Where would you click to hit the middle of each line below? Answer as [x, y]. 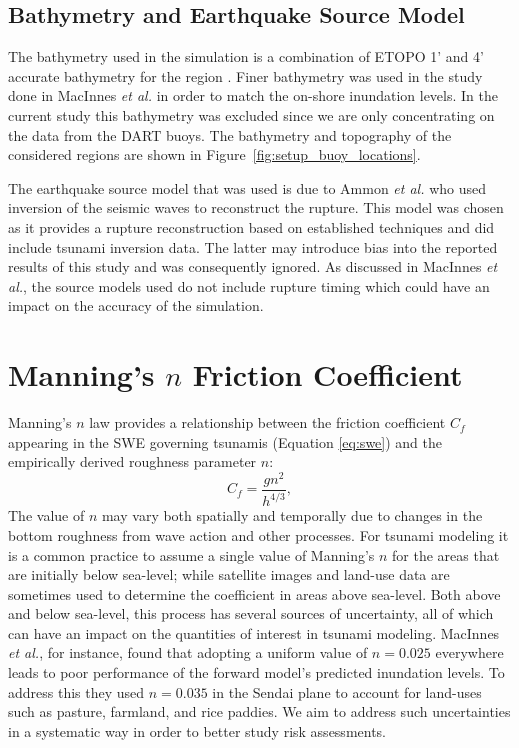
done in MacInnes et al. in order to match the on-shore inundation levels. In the [253, 95]
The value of [46, 515]
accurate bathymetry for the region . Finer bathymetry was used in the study [245, 75]
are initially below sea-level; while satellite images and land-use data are [229, 574]
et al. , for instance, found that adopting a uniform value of [188, 652]
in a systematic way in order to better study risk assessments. [197, 730]
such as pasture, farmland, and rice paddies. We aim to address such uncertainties [259, 711]
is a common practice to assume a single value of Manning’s [191, 554]
